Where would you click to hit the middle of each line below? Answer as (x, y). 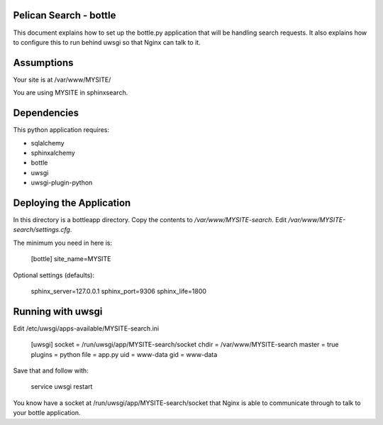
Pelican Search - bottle (65, 15)
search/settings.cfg (42, 230)
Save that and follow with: (51, 370)
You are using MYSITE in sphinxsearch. (71, 93)
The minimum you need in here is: (63, 243)
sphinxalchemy (53, 153)
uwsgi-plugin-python (62, 183)
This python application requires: (61, 130)
